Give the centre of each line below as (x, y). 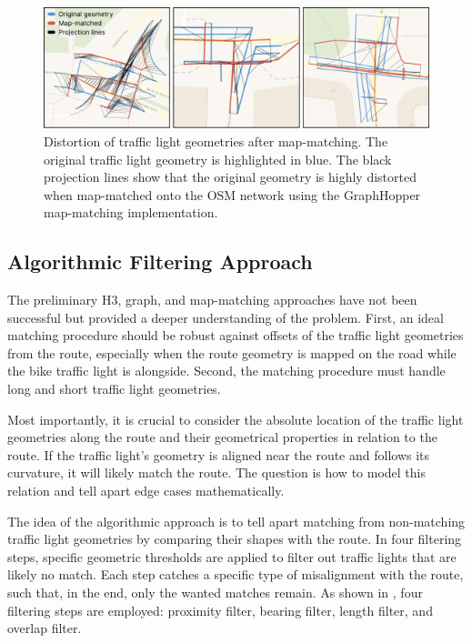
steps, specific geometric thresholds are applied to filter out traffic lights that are (232, 556)
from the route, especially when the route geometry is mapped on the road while (232, 352)
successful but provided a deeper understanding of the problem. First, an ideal (226, 317)
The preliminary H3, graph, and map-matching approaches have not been (212, 300)
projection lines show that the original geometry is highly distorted (230, 177)
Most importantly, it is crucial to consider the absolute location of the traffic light (236, 419)
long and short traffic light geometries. (114, 389)
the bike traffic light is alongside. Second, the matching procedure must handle (226, 371)
